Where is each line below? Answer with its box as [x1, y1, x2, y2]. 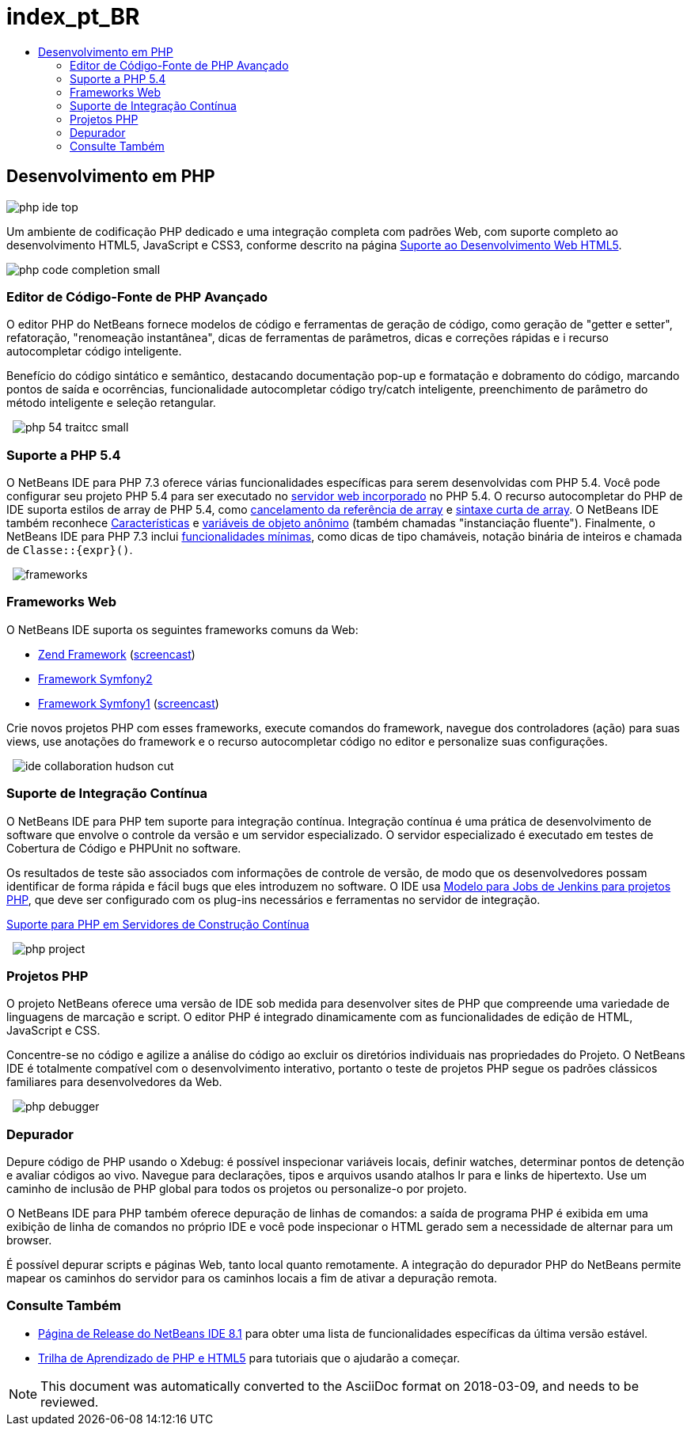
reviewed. [40, 1393, 99, 1410]
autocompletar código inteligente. [6, 344, 182, 359]
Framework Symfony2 [38, 671, 153, 686]
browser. [6, 1233, 52, 1248]
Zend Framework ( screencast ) [38, 647, 196, 661]
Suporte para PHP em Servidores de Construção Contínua [6, 917, 309, 931]
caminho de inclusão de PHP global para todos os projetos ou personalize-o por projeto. [6, 1182, 467, 1196]
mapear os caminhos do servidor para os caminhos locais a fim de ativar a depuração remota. [6, 1271, 498, 1286]
